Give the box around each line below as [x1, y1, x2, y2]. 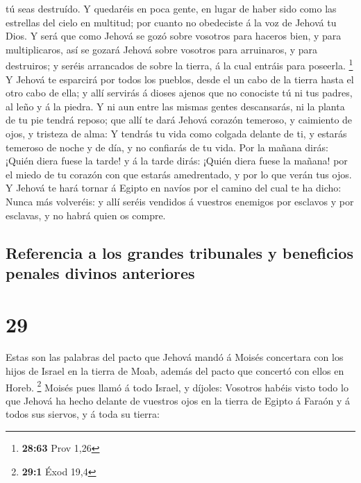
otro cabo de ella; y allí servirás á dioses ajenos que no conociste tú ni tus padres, [6, 85, 353, 100]
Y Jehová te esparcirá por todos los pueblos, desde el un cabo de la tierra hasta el [6, 71, 354, 86]
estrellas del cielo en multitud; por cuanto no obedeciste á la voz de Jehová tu [6, 15, 337, 29]
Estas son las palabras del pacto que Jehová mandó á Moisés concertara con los [6, 350, 344, 364]
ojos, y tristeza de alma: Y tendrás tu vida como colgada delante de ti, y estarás [6, 126, 347, 140]
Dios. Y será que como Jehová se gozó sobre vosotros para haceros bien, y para [6, 28, 342, 43]
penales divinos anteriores [6, 262, 195, 283]
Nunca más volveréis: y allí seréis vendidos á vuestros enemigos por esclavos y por [6, 194, 354, 208]
